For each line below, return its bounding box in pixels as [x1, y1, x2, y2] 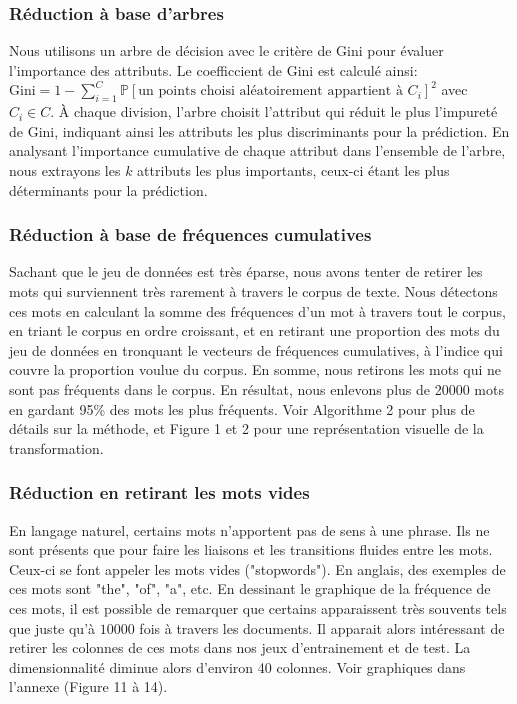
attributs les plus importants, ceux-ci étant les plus [137, 159, 450, 180]
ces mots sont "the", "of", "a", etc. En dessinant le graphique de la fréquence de [9, 578, 491, 599]
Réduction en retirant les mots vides [9, 480, 310, 505]
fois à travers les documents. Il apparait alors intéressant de [139, 617, 505, 638]
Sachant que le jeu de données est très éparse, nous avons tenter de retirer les [9, 261, 483, 282]
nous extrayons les [9, 159, 121, 180]
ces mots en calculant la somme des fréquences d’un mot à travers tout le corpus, [9, 300, 506, 321]
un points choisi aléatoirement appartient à [138, 84, 403, 99]
